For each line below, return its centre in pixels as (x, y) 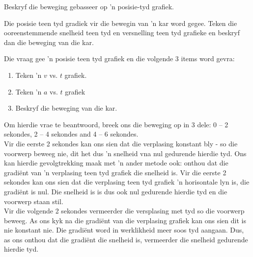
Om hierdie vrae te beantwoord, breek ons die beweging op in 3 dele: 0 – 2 (116, 124)
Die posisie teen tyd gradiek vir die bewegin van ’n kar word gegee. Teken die (121, 23)
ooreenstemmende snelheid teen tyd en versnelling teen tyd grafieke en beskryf (122, 33)
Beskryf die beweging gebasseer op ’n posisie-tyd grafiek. (89, 6)
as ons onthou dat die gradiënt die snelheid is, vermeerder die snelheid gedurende (126, 239)
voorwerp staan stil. (34, 201)
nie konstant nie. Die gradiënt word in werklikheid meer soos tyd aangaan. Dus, (124, 230)
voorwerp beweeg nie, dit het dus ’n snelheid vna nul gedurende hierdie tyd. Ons (125, 153)
